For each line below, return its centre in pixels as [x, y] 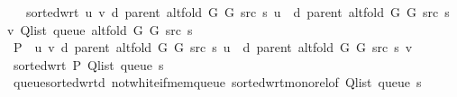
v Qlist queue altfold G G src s [100, 29]
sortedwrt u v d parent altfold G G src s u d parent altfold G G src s [238, 12]
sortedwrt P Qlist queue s [88, 64]
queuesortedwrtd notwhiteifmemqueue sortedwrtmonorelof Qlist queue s [217, 82]
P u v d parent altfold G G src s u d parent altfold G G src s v [213, 47]
